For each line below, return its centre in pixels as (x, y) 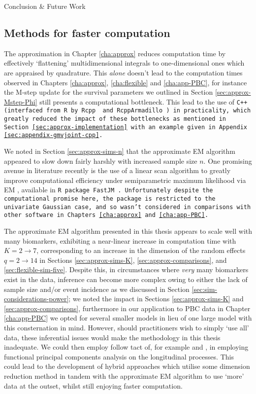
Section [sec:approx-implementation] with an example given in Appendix (126, 127)
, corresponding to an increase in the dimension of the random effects (141, 250)
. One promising (228, 161)
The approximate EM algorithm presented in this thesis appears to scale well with (128, 231)
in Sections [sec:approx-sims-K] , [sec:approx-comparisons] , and (133, 260)
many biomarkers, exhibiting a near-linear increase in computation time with (120, 240)
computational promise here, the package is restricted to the (110, 199)
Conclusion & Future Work (45, 6)
